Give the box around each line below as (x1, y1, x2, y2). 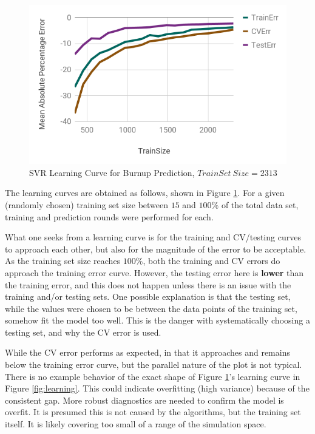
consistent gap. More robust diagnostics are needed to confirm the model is (5, 393, 284, 406)
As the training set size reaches (5, 254, 121, 267)
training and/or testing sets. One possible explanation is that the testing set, (5, 290, 291, 303)
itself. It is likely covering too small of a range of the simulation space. (5, 418, 266, 430)
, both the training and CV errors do (143, 254, 280, 267)
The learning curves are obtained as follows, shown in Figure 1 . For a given (5, 186, 285, 199)
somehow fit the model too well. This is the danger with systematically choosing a (5, 314, 310, 327)
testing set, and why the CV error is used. (5, 325, 161, 338)
